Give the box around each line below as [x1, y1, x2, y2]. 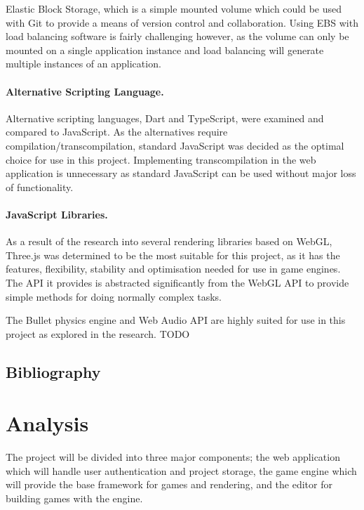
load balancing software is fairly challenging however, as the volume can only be [6, 29, 349, 44]
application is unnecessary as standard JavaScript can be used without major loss [6, 166, 356, 181]
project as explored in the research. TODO [6, 326, 190, 341]
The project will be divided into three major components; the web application [6, 450, 340, 464]
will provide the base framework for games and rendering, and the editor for [6, 477, 332, 492]
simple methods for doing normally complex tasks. [6, 289, 222, 303]
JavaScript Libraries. [6, 207, 108, 221]
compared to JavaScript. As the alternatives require [6, 124, 228, 139]
